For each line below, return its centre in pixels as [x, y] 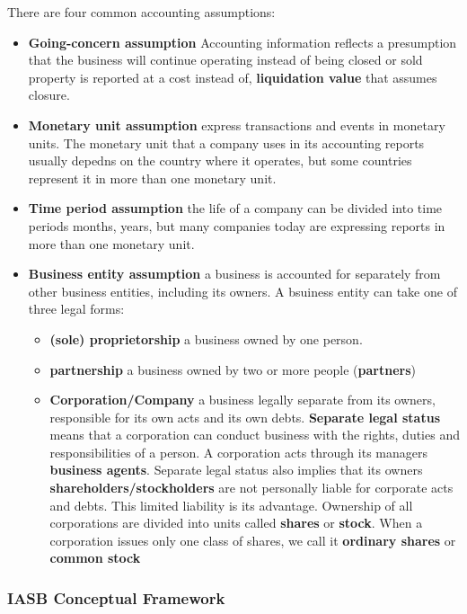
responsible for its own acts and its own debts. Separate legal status [245, 417]
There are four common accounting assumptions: [141, 12]
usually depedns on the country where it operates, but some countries [220, 160]
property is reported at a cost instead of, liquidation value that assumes [233, 77]
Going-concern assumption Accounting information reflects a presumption [242, 42]
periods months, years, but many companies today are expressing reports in [237, 225]
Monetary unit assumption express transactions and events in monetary [237, 125]
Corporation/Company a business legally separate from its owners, [242, 400]
